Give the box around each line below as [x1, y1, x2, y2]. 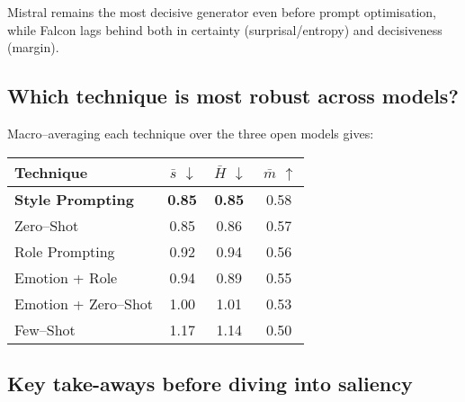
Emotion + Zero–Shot [14, 292, 154, 314]
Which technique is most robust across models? [7, 82, 459, 110]
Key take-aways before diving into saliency [7, 369, 413, 397]
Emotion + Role [14, 266, 118, 288]
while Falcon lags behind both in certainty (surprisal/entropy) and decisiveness [7, 20, 443, 39]
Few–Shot [14, 318, 76, 340]
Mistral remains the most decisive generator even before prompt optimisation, [7, 3, 436, 21]
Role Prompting [14, 240, 115, 262]
